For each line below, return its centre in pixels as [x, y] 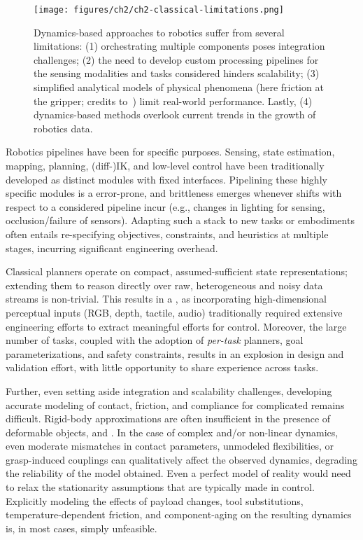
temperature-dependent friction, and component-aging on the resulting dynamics [179, 514]
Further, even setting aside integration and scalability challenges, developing [169, 390]
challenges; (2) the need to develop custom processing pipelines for [176, 59]
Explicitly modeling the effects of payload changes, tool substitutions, [155, 500]
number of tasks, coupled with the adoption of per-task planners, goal [155, 340]
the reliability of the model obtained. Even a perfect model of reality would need [178, 473]
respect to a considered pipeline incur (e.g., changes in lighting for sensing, [165, 206]
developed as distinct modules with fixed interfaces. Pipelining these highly [166, 179]
